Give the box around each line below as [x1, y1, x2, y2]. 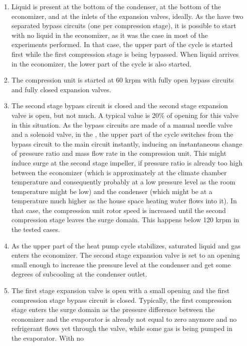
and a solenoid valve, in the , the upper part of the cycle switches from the [11, 129, 233, 139]
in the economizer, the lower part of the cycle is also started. [11, 58, 192, 68]
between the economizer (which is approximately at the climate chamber [11, 167, 227, 177]
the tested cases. [11, 224, 60, 234]
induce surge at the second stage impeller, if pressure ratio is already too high [11, 157, 243, 167]
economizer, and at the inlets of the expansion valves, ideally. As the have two [11, 11, 244, 21]
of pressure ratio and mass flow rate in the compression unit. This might [11, 148, 227, 158]
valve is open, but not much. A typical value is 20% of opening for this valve [11, 110, 239, 120]
